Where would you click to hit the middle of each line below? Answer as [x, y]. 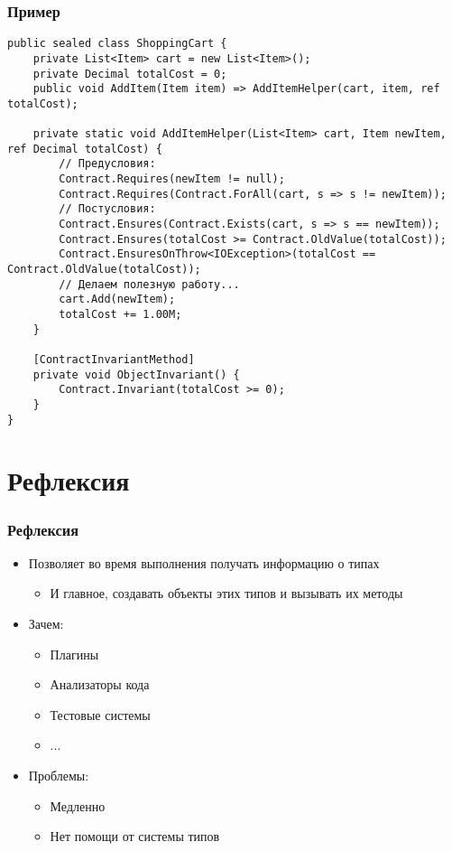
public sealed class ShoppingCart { [117, 44]
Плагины [74, 654]
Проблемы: [59, 776]
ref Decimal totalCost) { [85, 149]
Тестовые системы [100, 714]
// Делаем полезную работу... [149, 284]
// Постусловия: [107, 209]
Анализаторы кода [100, 684]
